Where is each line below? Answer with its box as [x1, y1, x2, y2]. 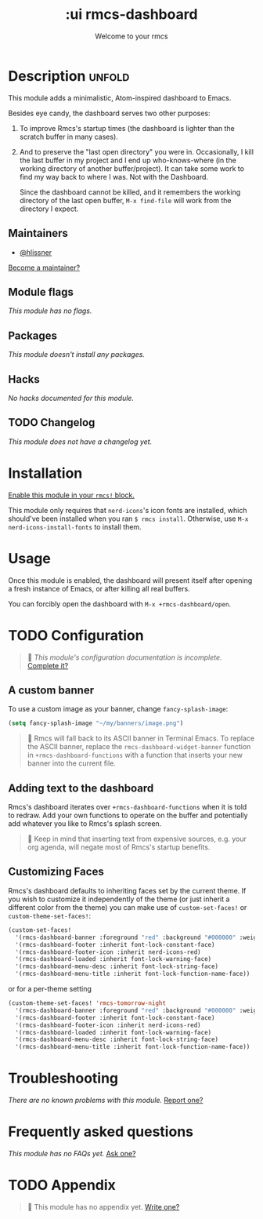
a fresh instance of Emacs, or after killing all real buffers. [8, 584, 190, 593]
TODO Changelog [8, 416, 95, 429]
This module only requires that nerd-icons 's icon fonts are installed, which [8, 505, 247, 515]
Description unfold [8, 67, 130, 85]
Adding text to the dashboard [8, 781, 154, 795]
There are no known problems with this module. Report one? [8, 1096, 204, 1105]
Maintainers [8, 227, 69, 240]
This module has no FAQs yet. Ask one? [8, 1149, 136, 1158]
